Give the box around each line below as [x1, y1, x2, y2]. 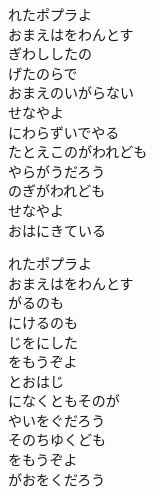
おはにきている [8, 219, 106, 240]
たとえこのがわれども [8, 141, 148, 162]
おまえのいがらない [8, 82, 134, 103]
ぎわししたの [8, 43, 92, 64]
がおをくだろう [8, 468, 106, 489]
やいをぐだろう [8, 409, 106, 430]
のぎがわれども [8, 180, 106, 201]
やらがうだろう [8, 160, 106, 181]
